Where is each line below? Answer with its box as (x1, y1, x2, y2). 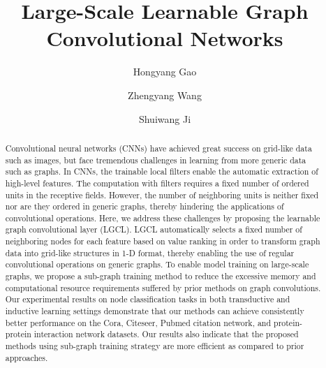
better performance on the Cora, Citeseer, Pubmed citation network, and (5, 316, 272, 328)
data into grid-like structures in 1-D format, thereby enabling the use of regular (5, 246, 295, 258)
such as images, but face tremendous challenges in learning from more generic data (5, 154, 306, 165)
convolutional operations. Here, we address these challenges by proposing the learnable (5, 212, 320, 223)
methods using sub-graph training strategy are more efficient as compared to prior (5, 340, 304, 352)
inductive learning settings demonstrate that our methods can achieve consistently (5, 305, 304, 317)
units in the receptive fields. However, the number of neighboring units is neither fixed (5, 189, 319, 200)
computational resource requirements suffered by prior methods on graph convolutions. (5, 281, 321, 293)
